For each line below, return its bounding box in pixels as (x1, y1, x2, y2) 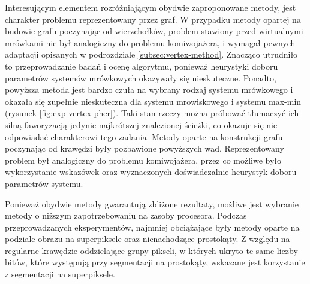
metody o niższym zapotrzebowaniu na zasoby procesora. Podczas (5, 209, 247, 222)
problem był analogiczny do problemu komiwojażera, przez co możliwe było (5, 153, 282, 166)
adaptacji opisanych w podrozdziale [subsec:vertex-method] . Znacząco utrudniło (5, 48, 298, 61)
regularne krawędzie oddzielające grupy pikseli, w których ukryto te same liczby (5, 244, 298, 256)
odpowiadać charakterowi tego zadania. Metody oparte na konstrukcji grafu (5, 130, 283, 143)
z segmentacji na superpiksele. (5, 268, 115, 280)
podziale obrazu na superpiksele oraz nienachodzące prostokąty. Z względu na (5, 232, 290, 245)
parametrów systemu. (5, 177, 83, 189)
